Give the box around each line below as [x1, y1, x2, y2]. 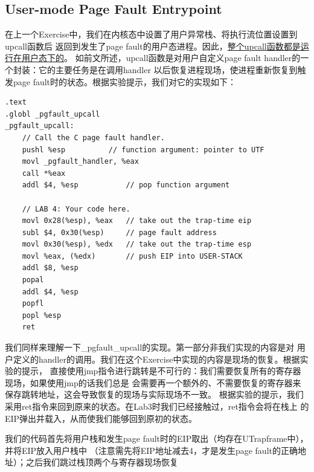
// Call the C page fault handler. [22, 133, 165, 142]
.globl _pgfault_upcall [5, 109, 100, 118]
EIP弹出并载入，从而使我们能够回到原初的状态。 [5, 412, 197, 424]
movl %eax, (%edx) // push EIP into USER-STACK [22, 251, 243, 260]
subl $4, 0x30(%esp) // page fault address [22, 228, 217, 237]
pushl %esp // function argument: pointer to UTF [22, 145, 264, 154]
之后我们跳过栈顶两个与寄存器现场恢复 [25, 456, 178, 468]
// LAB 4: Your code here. [22, 204, 130, 213]
